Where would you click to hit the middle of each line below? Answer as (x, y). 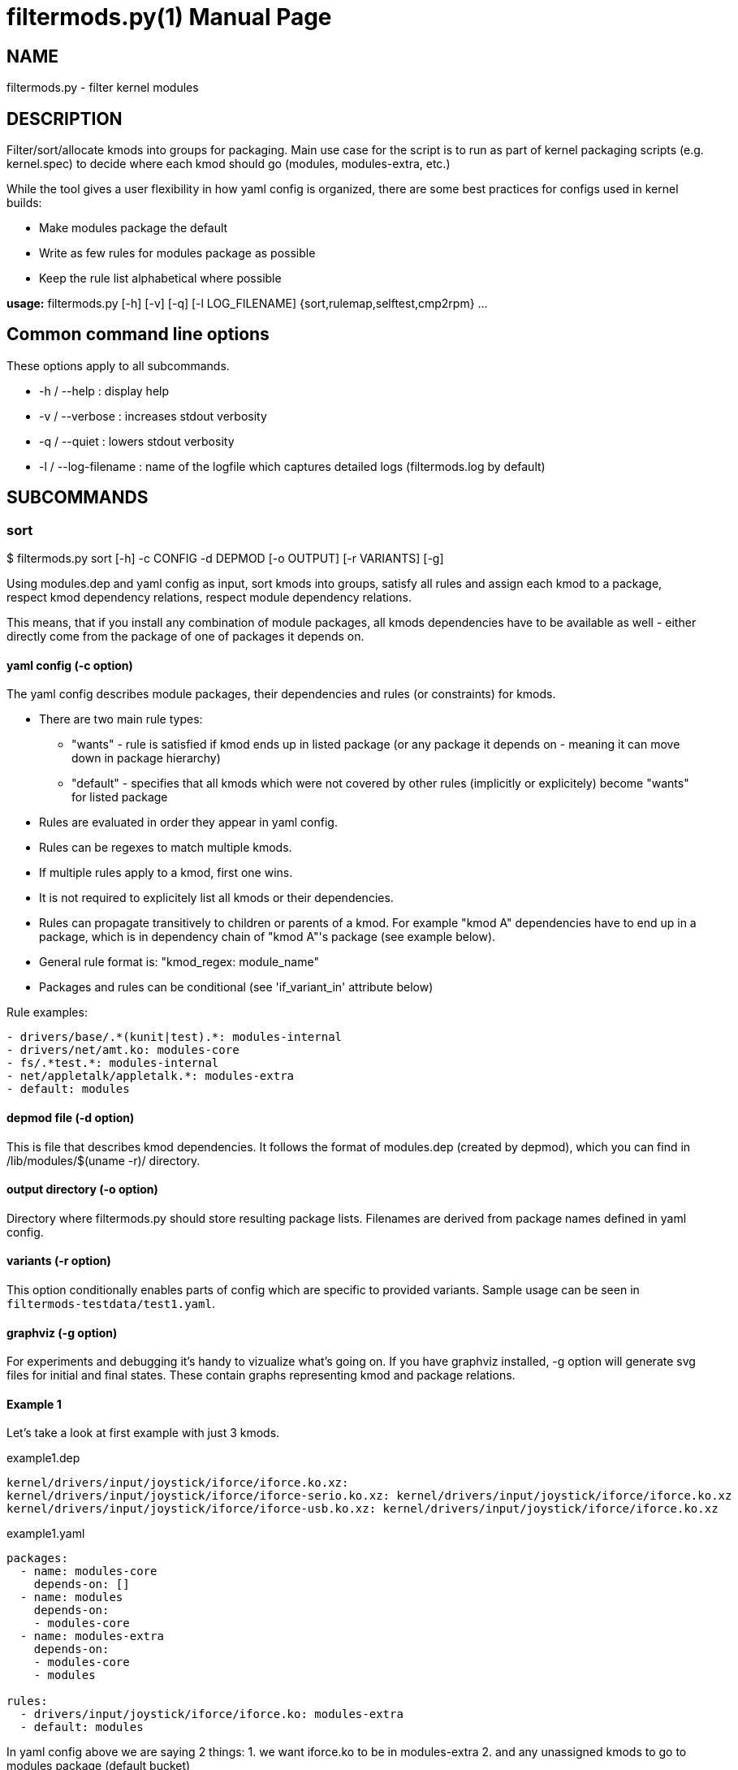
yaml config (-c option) (70, 665)
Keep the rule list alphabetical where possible (160, 278)
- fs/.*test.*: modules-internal (113, 1063)
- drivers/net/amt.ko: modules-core (123, 1050)
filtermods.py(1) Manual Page (169, 17)
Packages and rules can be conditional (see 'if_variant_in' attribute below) (236, 987)
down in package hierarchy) (146, 758)
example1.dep (43, 1458)
